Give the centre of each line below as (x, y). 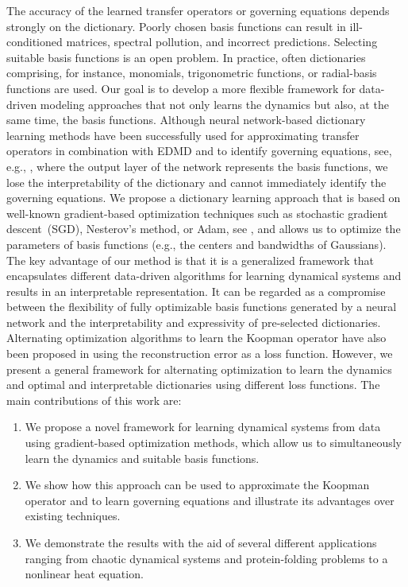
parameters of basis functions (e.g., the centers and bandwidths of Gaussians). (196, 244)
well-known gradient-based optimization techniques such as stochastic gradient (197, 213)
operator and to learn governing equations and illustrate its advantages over (210, 500)
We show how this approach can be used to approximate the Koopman (197, 485)
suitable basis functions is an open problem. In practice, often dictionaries (186, 57)
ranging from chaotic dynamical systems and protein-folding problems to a (206, 558)
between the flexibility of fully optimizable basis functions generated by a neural (202, 307)
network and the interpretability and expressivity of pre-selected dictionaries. (194, 322)
